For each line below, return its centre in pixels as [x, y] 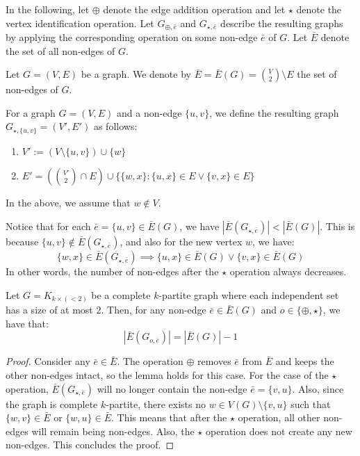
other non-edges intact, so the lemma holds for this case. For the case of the [167, 374]
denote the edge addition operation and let [194, 9]
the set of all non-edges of [60, 50]
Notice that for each [48, 226]
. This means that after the [169, 417]
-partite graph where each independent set [249, 294]
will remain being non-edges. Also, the [113, 431]
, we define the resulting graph [274, 112]
